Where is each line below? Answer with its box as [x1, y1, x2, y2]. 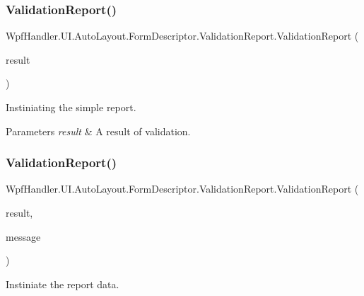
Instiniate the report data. [6, 276, 119, 291]
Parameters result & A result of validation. [6, 123, 191, 138]
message [6, 229, 41, 244]
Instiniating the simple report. [6, 100, 136, 114]
